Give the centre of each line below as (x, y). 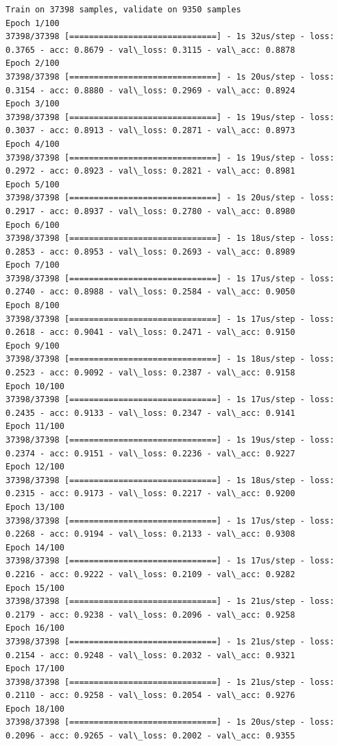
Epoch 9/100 (33, 346)
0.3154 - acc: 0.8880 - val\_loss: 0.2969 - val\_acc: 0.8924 (150, 90)
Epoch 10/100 (35, 386)
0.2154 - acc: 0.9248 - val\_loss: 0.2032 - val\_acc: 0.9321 (150, 655)
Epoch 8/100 (33, 306)
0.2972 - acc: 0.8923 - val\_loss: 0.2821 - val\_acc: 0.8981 (150, 171)
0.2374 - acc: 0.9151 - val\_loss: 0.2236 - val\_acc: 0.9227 (150, 453)
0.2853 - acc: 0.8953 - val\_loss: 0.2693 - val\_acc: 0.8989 (150, 252)
